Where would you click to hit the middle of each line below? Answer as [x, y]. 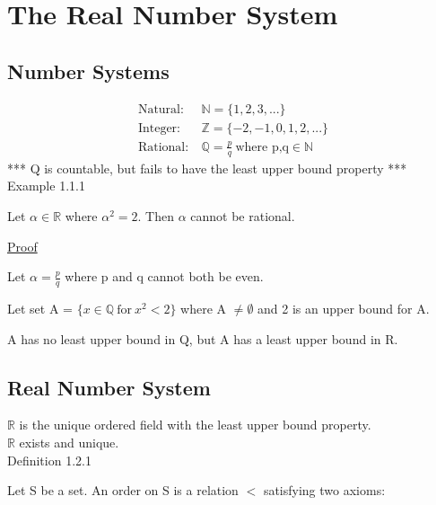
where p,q [262, 147]
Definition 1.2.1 [49, 460]
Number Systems [88, 71]
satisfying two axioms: [324, 490]
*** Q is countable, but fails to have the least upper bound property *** [207, 168]
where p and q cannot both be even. [164, 276]
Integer [157, 128]
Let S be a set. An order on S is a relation [123, 490]
